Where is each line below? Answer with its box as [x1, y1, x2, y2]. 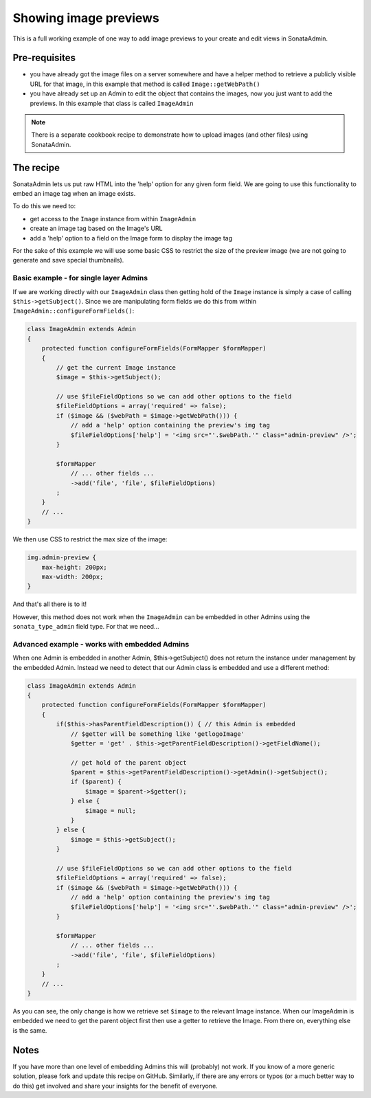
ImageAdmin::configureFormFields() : [12, 306, 135, 315]
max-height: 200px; [41, 563, 108, 571]
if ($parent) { [70, 778, 122, 786]
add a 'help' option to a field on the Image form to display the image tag [30, 234, 233, 242]
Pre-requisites [12, 52, 76, 64]
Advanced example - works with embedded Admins [12, 639, 190, 649]
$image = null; [85, 807, 137, 814]
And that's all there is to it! [12, 600, 87, 608]
